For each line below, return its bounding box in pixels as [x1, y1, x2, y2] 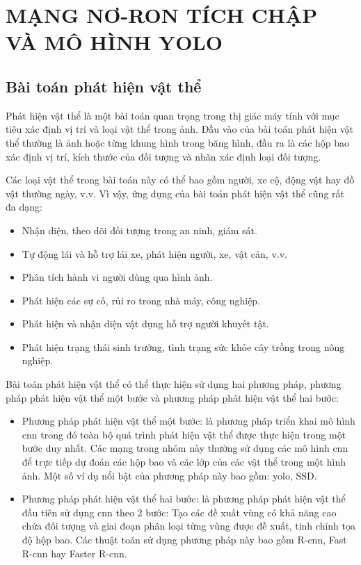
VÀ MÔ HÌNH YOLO [6, 28, 223, 56]
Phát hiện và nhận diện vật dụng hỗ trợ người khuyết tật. [22, 316, 269, 331]
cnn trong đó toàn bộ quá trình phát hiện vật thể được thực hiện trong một [22, 427, 346, 441]
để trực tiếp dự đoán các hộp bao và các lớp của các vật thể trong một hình [22, 455, 346, 469]
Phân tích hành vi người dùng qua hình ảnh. [22, 270, 213, 284]
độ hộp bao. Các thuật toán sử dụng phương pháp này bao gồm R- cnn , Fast [22, 532, 347, 547]
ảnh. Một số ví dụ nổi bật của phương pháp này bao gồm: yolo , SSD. [22, 468, 317, 482]
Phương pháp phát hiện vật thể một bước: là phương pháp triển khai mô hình [22, 413, 355, 428]
